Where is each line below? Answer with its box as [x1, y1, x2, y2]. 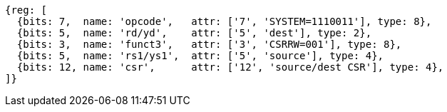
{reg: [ [5, 4, 48, 16]
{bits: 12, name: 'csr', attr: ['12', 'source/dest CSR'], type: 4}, [16, 61, 444, 73]
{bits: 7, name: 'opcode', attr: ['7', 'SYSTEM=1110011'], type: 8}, [16, 16, 432, 27]
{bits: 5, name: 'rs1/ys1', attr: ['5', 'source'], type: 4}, [16, 50, 384, 61]
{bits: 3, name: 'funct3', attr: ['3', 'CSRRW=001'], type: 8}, [16, 39, 402, 50]
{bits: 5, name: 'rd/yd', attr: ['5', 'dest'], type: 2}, [16, 27, 372, 39]
